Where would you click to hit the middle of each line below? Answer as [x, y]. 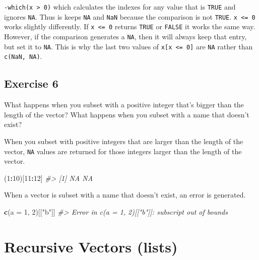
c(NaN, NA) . [23, 56]
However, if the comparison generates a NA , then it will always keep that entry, [125, 36]
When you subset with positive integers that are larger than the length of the [124, 141]
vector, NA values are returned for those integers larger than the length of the [123, 151]
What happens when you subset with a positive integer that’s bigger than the [124, 105]
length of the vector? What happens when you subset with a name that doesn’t [127, 114]
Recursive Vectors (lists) [91, 246]
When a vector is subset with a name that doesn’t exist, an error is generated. [125, 195]
